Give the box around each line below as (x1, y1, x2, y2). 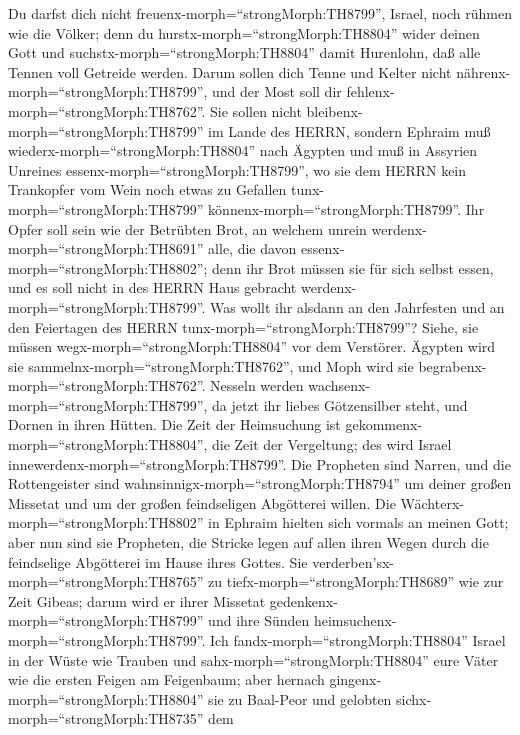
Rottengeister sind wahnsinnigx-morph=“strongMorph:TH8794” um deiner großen (8, 473, 512, 494)
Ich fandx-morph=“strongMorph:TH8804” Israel (210, 630, 506, 650)
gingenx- (329, 669, 382, 690)
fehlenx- (346, 81, 395, 102)
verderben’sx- (312, 551, 395, 572)
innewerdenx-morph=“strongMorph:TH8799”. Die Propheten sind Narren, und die (8, 453, 511, 474)
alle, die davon (208, 238, 297, 259)
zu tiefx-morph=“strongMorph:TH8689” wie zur (208, 571, 504, 592)
